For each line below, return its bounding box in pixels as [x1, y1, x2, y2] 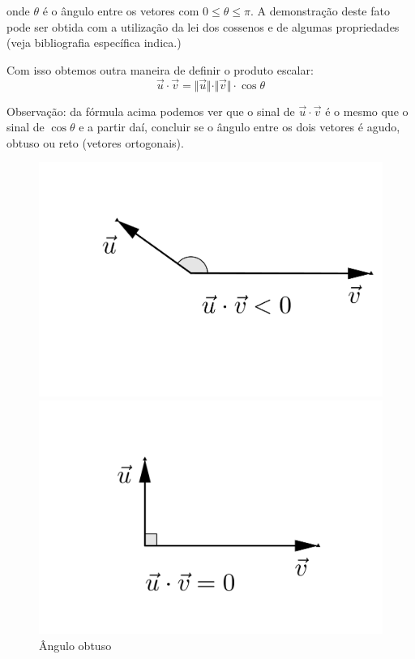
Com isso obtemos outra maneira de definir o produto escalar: [6, 61, 314, 78]
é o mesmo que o [325, 102, 409, 119]
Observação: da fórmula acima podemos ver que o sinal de [6, 102, 295, 119]
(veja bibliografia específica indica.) [6, 34, 182, 51]
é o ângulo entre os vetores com [42, 2, 199, 19]
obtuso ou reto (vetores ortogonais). [6, 134, 184, 151]
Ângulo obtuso [39, 637, 112, 654]
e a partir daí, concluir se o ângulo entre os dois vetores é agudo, [79, 118, 400, 135]
